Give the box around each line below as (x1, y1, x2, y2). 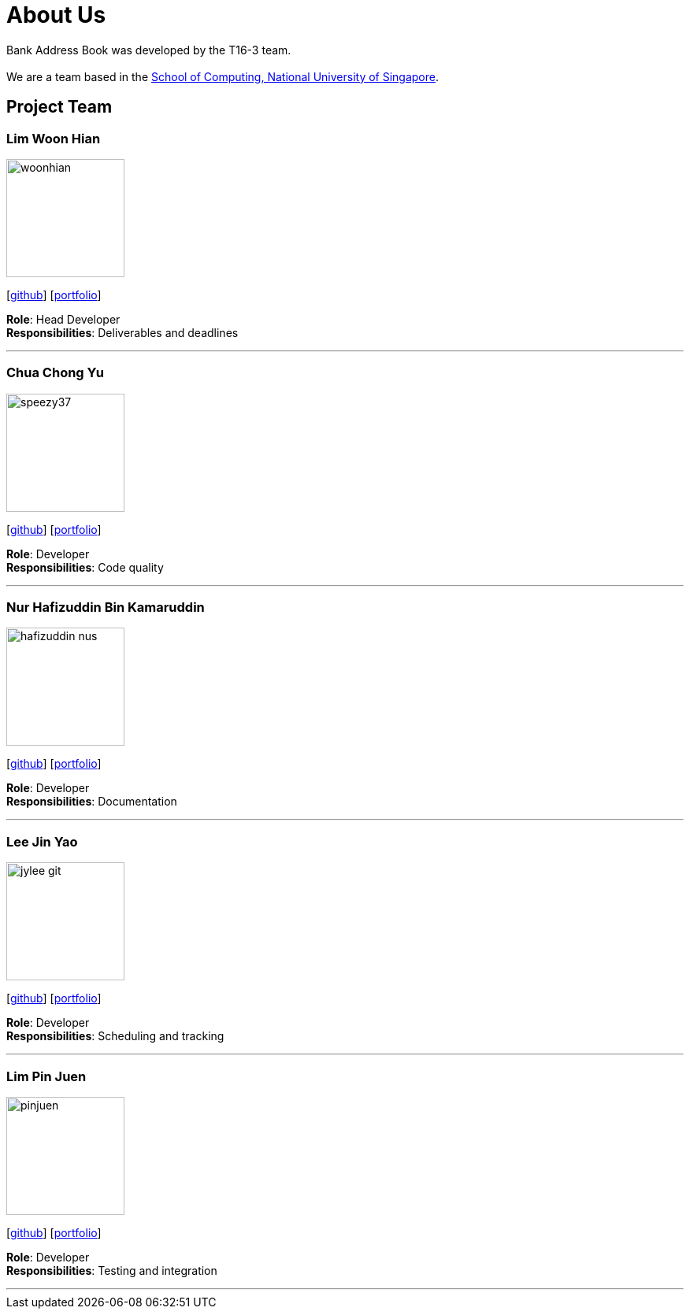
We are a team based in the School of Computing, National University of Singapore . (6, 69, 440, 83)
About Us (6, 2, 106, 28)
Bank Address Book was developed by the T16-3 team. (6, 43, 291, 57)
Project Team (6, 97, 113, 117)
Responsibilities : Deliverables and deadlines (6, 325, 239, 339)
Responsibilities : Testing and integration (6, 1263, 217, 1277)
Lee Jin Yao (6, 833, 78, 850)
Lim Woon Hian (6, 130, 101, 146)
